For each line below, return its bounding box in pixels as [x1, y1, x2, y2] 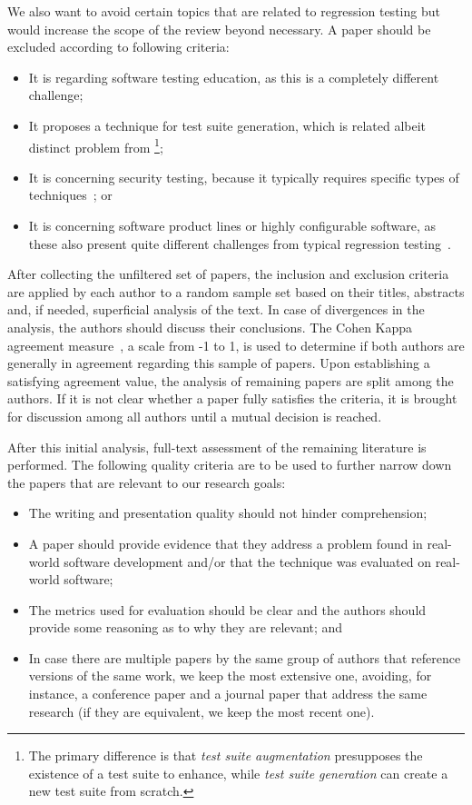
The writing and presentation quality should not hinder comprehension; [28, 503, 428, 522]
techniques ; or [28, 185, 113, 204]
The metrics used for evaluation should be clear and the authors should [28, 600, 427, 619]
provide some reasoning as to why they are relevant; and [28, 618, 343, 637]
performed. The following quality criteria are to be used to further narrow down [7, 455, 452, 474]
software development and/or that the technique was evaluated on [64, 552, 431, 571]
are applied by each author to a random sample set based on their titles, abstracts [7, 282, 465, 301]
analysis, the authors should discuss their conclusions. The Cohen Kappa [7, 317, 413, 336]
